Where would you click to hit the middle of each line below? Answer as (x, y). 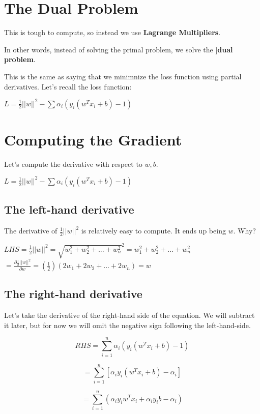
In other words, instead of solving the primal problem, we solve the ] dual (119, 49)
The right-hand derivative (73, 294)
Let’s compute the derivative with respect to (73, 164)
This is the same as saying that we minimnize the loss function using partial (123, 76)
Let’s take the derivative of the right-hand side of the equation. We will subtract (129, 315)
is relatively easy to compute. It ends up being (153, 231)
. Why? (244, 231)
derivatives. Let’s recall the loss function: (68, 86)
